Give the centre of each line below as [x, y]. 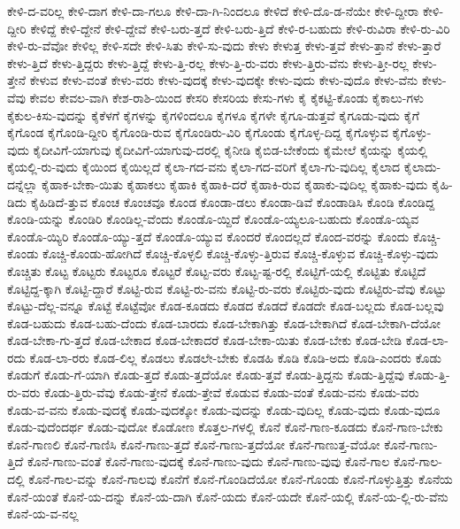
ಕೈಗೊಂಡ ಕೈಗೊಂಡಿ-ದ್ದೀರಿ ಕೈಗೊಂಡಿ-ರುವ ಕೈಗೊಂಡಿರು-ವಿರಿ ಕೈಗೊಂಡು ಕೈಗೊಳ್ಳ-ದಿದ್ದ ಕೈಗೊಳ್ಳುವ [198, 132]
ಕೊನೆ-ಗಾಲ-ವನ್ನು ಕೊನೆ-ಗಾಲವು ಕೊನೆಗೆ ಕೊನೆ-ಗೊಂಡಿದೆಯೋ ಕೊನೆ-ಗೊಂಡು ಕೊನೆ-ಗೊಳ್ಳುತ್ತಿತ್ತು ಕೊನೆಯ [241, 479]
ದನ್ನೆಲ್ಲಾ [23, 184]
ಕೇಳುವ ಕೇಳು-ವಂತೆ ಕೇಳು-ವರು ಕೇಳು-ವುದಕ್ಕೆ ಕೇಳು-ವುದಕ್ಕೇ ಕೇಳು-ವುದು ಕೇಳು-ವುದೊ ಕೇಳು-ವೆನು [224, 80]
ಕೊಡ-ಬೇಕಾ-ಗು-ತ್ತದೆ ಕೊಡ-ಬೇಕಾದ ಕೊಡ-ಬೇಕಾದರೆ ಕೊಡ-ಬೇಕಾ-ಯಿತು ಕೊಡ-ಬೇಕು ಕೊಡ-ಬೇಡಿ [205, 340]
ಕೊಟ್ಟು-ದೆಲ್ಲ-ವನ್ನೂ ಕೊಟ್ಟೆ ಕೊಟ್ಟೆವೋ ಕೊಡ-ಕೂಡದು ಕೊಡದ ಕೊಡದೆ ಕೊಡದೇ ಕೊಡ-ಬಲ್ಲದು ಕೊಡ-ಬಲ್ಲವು [226, 306]
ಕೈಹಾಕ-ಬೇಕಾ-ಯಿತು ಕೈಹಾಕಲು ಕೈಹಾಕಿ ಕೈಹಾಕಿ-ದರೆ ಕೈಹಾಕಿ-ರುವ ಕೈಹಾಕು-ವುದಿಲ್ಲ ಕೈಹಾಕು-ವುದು [235, 184]
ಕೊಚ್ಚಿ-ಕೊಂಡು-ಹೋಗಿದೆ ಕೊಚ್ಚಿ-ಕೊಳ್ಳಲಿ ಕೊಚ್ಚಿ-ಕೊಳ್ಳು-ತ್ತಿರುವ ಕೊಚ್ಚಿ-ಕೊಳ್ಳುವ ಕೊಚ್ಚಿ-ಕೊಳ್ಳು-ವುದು [241, 253]
